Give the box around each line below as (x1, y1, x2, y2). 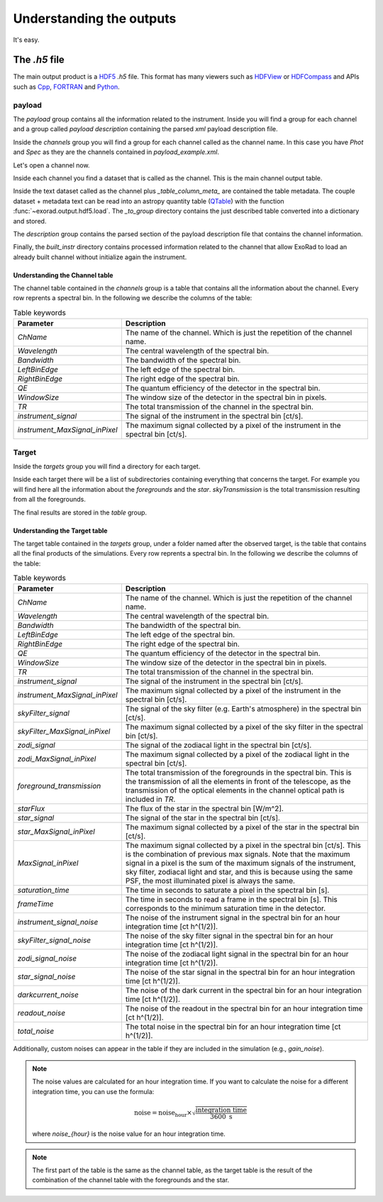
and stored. (13, 216, 47, 225)
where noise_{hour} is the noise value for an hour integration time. (32, 1130, 226, 1138)
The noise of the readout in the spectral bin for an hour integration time (125, 1004, 363, 1014)
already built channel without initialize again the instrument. (13, 253, 187, 261)
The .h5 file (13, 54, 65, 66)
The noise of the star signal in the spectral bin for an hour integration (125, 967, 355, 977)
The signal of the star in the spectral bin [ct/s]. (125, 813, 280, 823)
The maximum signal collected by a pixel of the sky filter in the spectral (125, 722, 363, 732)
